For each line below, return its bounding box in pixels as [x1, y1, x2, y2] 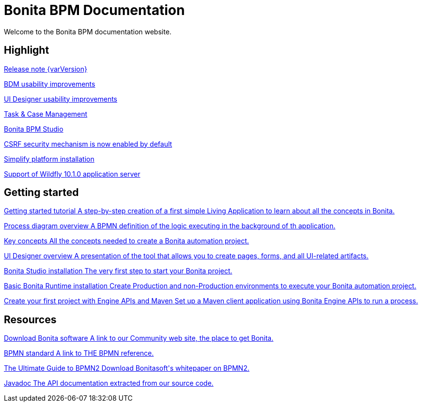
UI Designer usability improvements [4, 94, 117, 103]
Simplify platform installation [4, 154, 94, 163]
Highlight [4, 44, 49, 57]
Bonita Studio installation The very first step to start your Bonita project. [4, 267, 233, 275]
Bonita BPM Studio [4, 124, 63, 133]
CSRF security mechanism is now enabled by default [4, 139, 172, 148]
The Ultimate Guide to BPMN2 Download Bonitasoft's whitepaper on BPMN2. [4, 364, 250, 373]
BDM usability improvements [4, 79, 95, 88]
